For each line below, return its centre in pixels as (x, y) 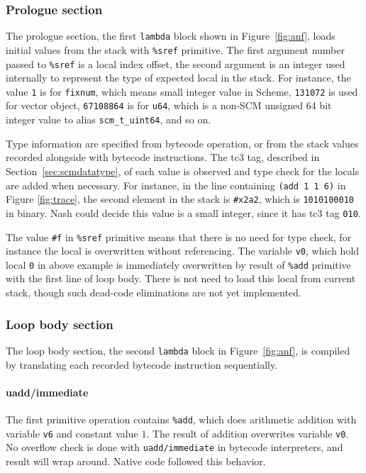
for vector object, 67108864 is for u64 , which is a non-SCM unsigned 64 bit (169, 105)
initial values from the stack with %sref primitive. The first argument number (176, 49)
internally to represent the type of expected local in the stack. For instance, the (178, 78)
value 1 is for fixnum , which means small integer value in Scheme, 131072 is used (182, 91)
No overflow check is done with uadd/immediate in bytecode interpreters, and (174, 447)
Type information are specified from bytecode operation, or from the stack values (182, 143)
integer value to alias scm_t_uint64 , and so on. (109, 119)
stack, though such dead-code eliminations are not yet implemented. (154, 293)
